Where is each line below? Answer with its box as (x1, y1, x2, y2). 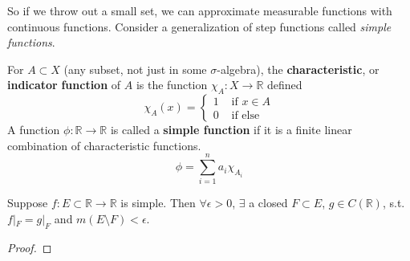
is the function (136, 76, 208, 93)
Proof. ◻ (7, 239, 52, 255)
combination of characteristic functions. (7, 137, 201, 153)
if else (231, 110, 260, 122)
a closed (249, 194, 288, 211)
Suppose (7, 194, 48, 211)
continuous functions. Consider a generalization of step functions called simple (7, 18, 392, 35)
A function (7, 121, 60, 138)
